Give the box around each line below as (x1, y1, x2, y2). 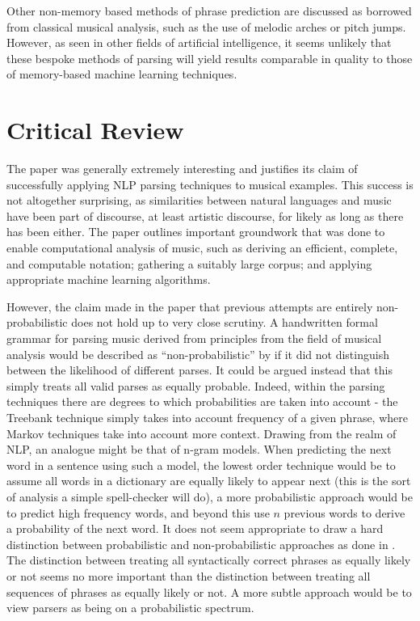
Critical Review (6, 113, 184, 146)
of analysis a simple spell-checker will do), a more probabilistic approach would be (6, 488, 413, 505)
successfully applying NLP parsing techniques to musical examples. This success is (6, 175, 414, 192)
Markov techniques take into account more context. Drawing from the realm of (6, 425, 397, 441)
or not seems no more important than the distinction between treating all (6, 567, 371, 584)
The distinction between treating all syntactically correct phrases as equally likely (6, 551, 411, 568)
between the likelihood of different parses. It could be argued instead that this (6, 361, 393, 378)
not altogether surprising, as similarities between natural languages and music (6, 192, 392, 209)
